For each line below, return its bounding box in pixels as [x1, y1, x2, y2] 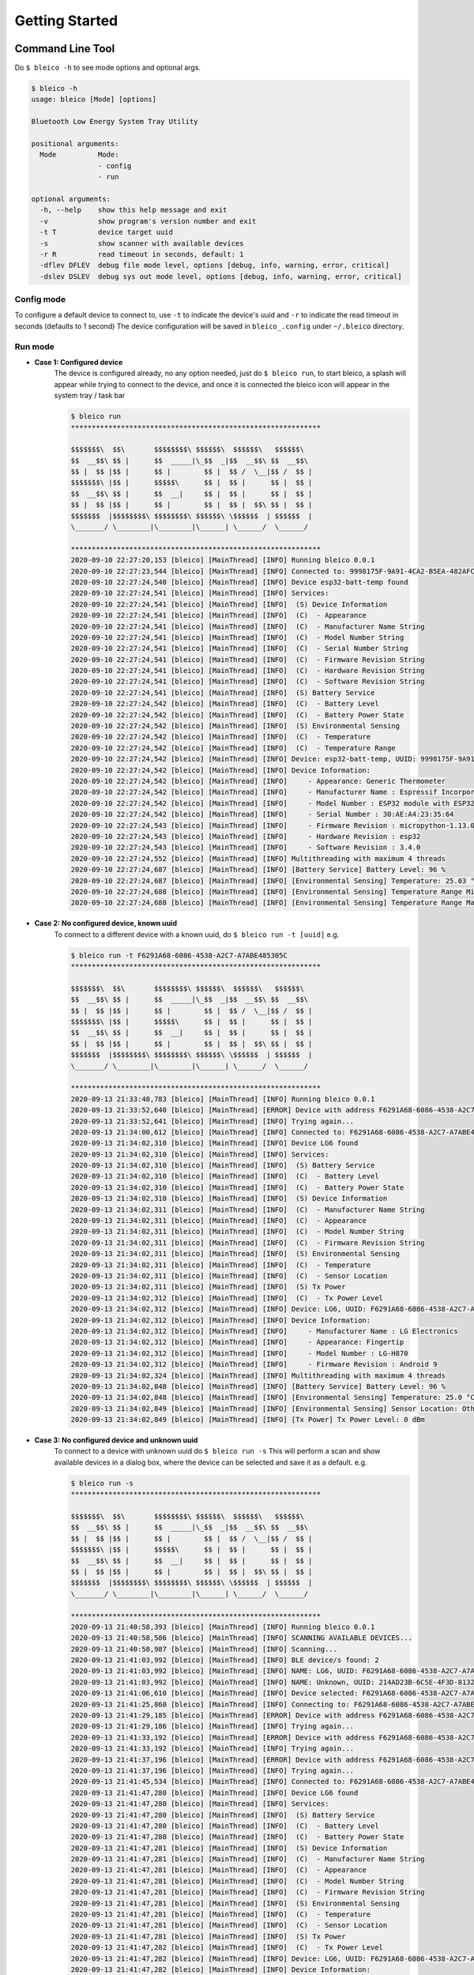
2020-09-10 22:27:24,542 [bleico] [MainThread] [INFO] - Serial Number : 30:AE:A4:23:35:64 [70, 810, 454, 819]
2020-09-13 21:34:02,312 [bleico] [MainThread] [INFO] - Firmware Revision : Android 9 [70, 1360, 438, 1369]
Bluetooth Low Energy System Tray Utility [31, 117, 198, 126]
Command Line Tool [14, 42, 115, 55]
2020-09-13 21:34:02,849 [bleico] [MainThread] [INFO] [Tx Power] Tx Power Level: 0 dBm [70, 1415, 426, 1424]
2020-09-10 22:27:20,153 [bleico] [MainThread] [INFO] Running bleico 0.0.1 [70, 555, 375, 565]
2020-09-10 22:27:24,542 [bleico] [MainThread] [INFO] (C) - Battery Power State [70, 710, 404, 719]
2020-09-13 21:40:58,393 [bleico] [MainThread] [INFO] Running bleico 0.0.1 [70, 1622, 375, 1631]
